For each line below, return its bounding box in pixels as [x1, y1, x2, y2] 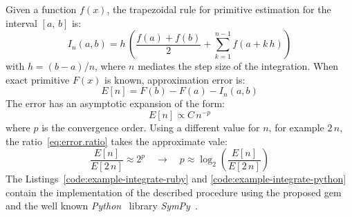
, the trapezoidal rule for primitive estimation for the [106, 2, 331, 16]
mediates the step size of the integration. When [138, 59, 339, 73]
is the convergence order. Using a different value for [41, 120, 260, 134]
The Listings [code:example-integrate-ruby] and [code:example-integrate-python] [6, 171, 346, 186]
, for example [268, 120, 324, 134]
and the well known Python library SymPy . [6, 198, 198, 213]
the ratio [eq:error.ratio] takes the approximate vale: [6, 133, 228, 148]
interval [6, 15, 37, 30]
